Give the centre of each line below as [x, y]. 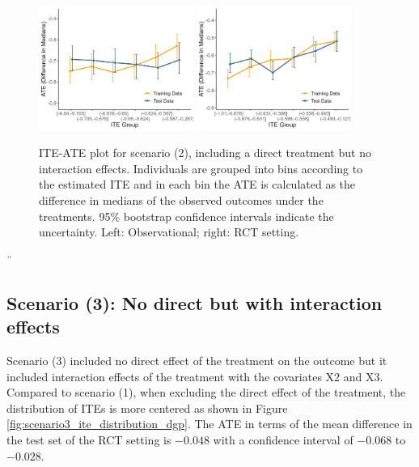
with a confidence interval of [283, 439]
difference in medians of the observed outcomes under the [181, 200]
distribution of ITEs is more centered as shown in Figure [147, 408]
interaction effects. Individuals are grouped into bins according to [201, 168]
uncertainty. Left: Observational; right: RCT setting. [169, 232]
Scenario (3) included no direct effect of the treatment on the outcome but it [197, 360]
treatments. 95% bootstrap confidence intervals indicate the [186, 216]
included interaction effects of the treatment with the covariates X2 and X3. [195, 376]
